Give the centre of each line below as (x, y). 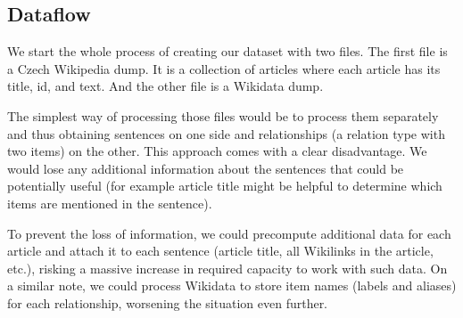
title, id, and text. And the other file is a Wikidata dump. (165, 86)
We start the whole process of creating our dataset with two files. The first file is (227, 51)
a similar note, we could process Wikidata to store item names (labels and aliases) (232, 285)
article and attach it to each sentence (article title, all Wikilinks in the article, (220, 251)
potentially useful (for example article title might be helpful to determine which (225, 186)
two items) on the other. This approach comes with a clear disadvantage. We (217, 151)
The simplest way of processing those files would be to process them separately (223, 115)
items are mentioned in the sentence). (110, 203)
